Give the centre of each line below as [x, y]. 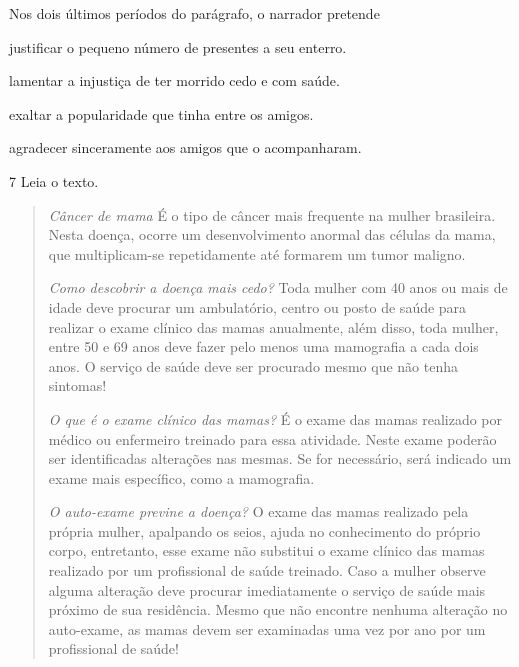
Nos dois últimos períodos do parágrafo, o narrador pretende [194, 13]
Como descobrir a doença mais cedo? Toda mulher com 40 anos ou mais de [278, 287]
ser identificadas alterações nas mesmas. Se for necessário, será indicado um [280, 458]
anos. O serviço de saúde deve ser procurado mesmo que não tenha [253, 365]
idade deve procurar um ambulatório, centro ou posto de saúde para [257, 306]
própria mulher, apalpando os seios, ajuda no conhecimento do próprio [264, 530]
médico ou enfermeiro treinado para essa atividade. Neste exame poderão [272, 438]
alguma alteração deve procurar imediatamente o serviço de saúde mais [267, 589]
